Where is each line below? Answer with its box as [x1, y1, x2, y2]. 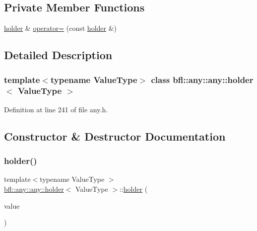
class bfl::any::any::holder [151, 73, 254, 85]
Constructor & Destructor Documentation [4, 128, 226, 144]
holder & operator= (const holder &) [4, 23, 117, 33]
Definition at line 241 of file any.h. [4, 104, 108, 114]
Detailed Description [4, 47, 113, 63]
